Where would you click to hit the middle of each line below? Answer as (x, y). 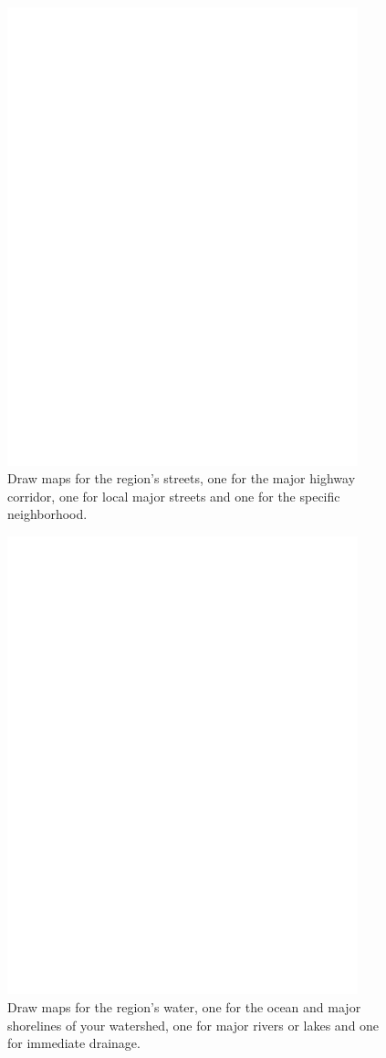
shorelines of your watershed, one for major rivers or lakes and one (193, 1025)
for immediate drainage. (74, 1043)
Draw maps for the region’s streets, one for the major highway (182, 478)
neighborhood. (47, 514)
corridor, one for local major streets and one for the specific (174, 496)
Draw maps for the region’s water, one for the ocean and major (184, 1007)
